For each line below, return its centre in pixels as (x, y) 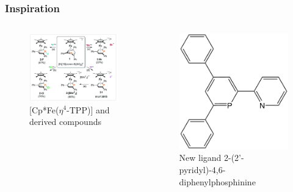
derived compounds (65, 122)
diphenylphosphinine (217, 181)
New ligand (200, 158)
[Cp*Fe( (44, 109)
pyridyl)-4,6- (202, 170)
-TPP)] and (88, 109)
